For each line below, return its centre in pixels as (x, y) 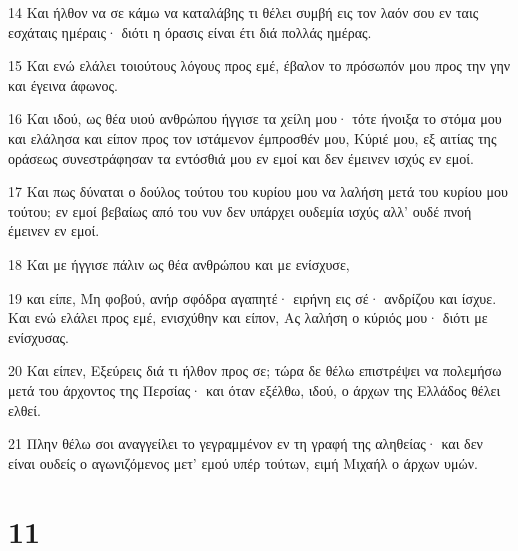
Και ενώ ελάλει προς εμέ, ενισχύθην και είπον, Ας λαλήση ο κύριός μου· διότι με (248, 317)
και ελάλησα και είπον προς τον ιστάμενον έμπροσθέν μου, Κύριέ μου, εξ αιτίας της (252, 137)
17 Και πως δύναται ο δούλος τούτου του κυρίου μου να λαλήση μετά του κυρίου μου (258, 191)
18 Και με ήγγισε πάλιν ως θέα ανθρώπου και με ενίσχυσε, (179, 263)
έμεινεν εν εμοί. (54, 230)
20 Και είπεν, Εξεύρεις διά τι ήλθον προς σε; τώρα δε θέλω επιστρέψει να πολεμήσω (255, 370)
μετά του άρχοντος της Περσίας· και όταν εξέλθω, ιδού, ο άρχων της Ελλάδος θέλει (254, 389)
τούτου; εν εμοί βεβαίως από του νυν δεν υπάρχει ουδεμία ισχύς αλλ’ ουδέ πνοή (240, 210)
